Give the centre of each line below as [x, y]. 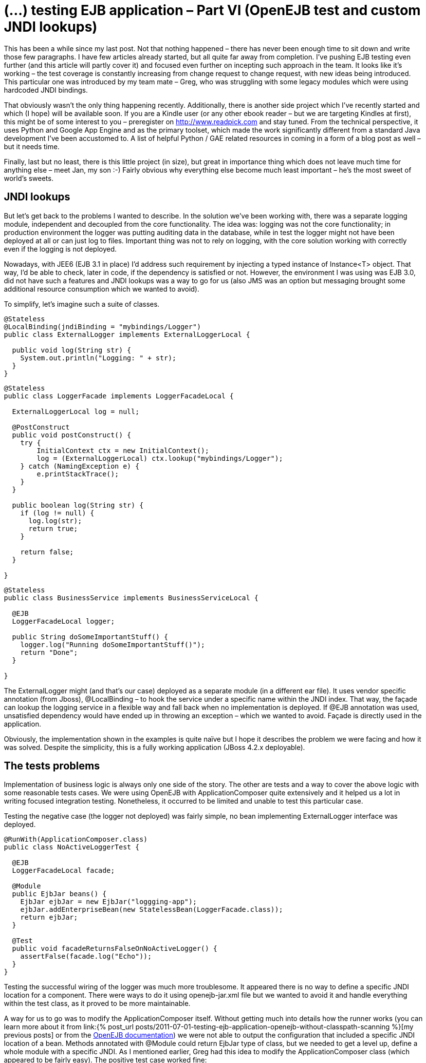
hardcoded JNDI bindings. [46, 90]
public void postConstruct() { [72, 435]
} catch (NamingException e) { [80, 466]
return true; [53, 528]
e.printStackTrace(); [78, 474]
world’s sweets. [29, 178]
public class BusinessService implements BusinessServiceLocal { [131, 598]
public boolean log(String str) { [78, 505]
